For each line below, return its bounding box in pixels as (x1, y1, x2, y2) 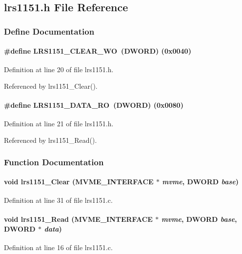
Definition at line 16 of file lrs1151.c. (4, 242, 113, 253)
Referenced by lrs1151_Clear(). (4, 81, 98, 91)
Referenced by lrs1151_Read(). (4, 135, 97, 145)
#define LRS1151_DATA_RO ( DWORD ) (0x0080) (4, 100, 183, 110)
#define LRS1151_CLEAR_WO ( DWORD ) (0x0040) (4, 46, 191, 56)
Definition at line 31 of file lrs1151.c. (4, 195, 113, 205)
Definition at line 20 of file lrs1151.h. (4, 64, 114, 75)
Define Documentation (4, 25, 95, 37)
